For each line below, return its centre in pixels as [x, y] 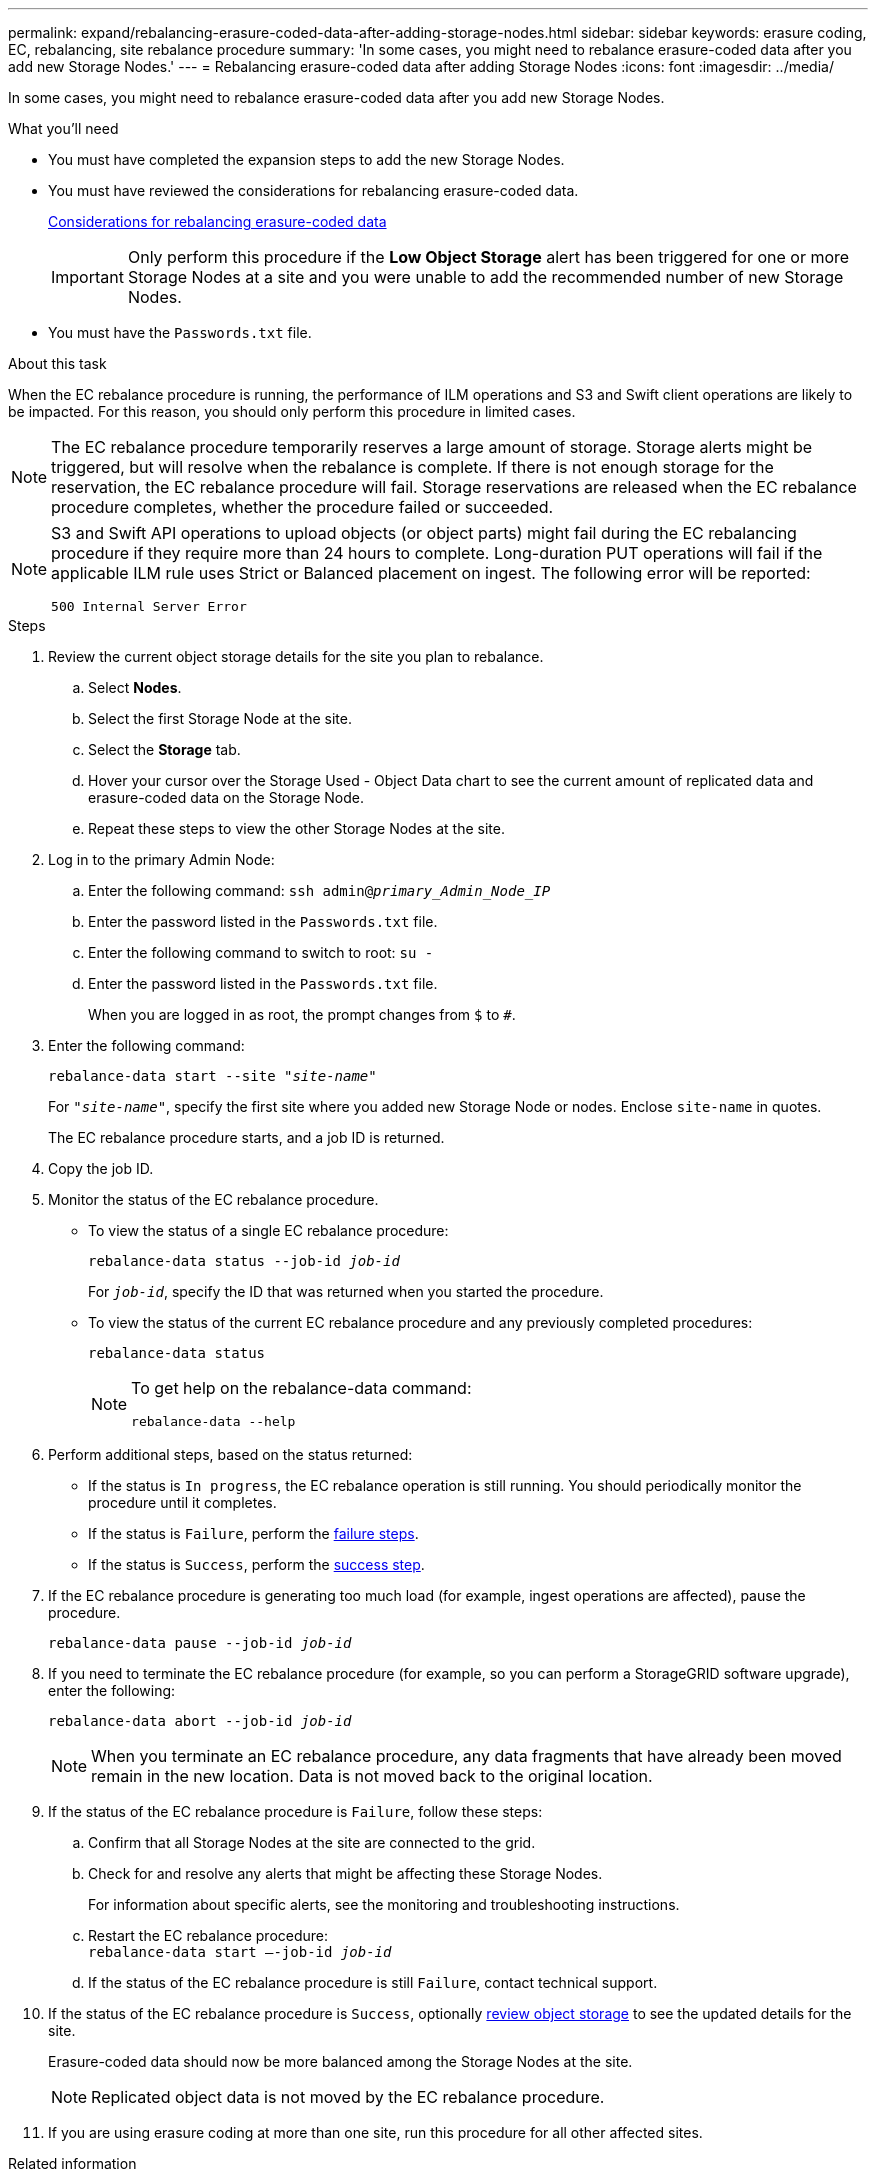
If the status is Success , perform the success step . [256, 1564]
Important [87, 277]
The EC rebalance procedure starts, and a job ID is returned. [246, 1137]
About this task [57, 363]
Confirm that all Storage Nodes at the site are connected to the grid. [312, 1842]
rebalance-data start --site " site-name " [212, 1076]
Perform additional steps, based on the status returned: [230, 1454]
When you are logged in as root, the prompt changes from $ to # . [302, 1014]
